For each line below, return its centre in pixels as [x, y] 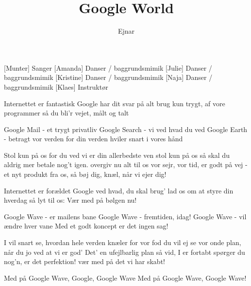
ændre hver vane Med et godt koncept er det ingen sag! [86, 226]
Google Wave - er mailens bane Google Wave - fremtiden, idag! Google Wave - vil [125, 216]
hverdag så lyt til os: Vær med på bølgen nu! [70, 200]
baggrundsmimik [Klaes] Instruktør [56, 86]
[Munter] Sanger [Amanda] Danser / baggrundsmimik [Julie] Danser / [108, 67]
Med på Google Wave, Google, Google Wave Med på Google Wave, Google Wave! [125, 277]
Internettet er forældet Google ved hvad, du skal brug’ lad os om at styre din [119, 190]
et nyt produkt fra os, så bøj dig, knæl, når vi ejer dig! [85, 174]
